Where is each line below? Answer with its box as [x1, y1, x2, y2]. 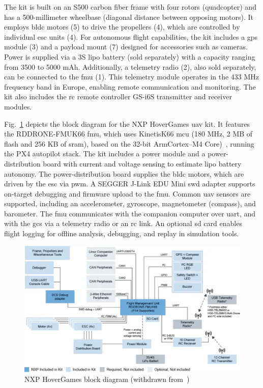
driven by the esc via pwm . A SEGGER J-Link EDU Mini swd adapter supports [4, 178, 255, 189]
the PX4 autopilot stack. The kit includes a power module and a [4, 148, 206, 159]
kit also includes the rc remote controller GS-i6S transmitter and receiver [4, 91, 232, 102]
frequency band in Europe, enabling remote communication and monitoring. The [4, 81, 256, 92]
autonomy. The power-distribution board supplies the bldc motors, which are [4, 168, 244, 179]
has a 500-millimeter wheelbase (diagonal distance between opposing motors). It [4, 11, 254, 22]
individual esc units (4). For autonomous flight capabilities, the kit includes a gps [4, 31, 258, 42]
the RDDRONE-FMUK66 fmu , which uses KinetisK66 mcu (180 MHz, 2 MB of [4, 128, 253, 139]
